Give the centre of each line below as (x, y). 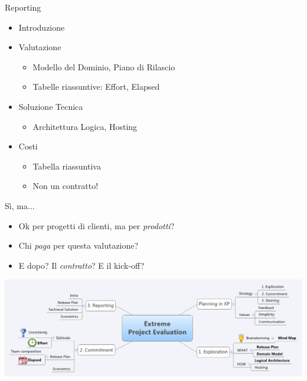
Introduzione (42, 27)
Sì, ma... (20, 205)
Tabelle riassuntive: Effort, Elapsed (96, 87)
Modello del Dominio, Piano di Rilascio (104, 66)
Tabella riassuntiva (67, 166)
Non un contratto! (66, 186)
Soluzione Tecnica (51, 106)
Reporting (23, 7)
